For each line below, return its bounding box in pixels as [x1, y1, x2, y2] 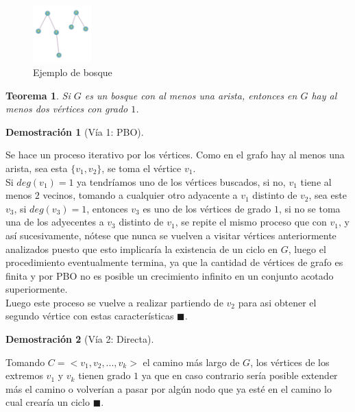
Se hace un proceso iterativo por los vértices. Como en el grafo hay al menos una [5, 147, 345, 162]
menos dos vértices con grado [5, 101, 128, 116]
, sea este [308, 188, 347, 202]
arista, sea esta [5, 160, 68, 175]
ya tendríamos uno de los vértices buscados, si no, [77, 174, 286, 189]
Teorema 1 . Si [5, 88, 71, 102]
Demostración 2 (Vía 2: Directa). [5, 332, 154, 346]
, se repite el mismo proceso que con [175, 215, 327, 229]
